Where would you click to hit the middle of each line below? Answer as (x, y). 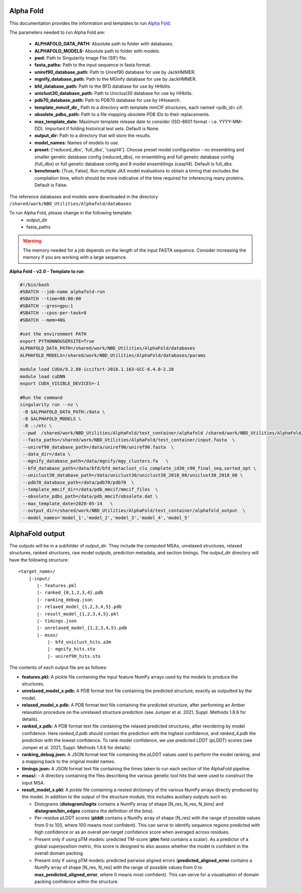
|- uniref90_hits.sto (74, 656)
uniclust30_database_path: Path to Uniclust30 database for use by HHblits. (114, 93)
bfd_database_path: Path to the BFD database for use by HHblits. (103, 86)
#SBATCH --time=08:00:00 (51, 299)
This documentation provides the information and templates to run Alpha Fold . (90, 23)
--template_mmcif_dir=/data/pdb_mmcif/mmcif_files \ (90, 489)
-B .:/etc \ (37, 426)
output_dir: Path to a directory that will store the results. (93, 136)
